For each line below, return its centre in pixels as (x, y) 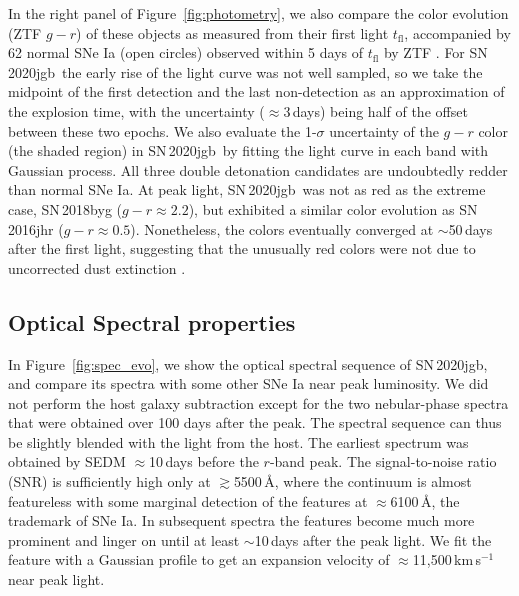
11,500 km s (446, 559)
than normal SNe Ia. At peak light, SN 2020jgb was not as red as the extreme (247, 189)
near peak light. (56, 579)
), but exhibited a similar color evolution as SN (333, 208)
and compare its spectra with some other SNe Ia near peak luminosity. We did (248, 383)
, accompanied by (457, 32)
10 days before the (204, 461)
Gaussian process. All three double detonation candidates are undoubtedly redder (258, 169)
